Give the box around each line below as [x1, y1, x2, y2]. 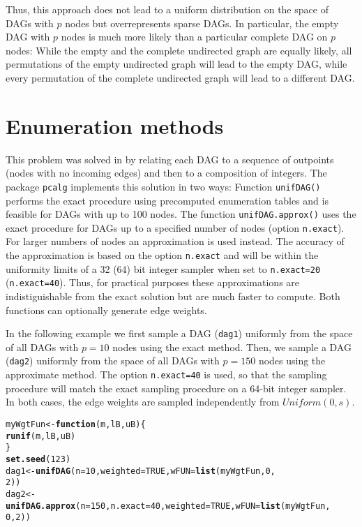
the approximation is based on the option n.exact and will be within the [6, 248, 319, 262]
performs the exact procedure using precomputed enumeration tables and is [6, 193, 329, 207]
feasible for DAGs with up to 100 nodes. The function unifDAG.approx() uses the [6, 207, 356, 221]
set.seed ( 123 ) [6, 454, 71, 464]
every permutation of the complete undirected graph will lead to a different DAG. [6, 70, 355, 84]
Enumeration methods [6, 111, 224, 140]
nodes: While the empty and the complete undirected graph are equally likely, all [6, 43, 352, 57]
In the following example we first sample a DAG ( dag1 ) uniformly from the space [6, 326, 353, 341]
